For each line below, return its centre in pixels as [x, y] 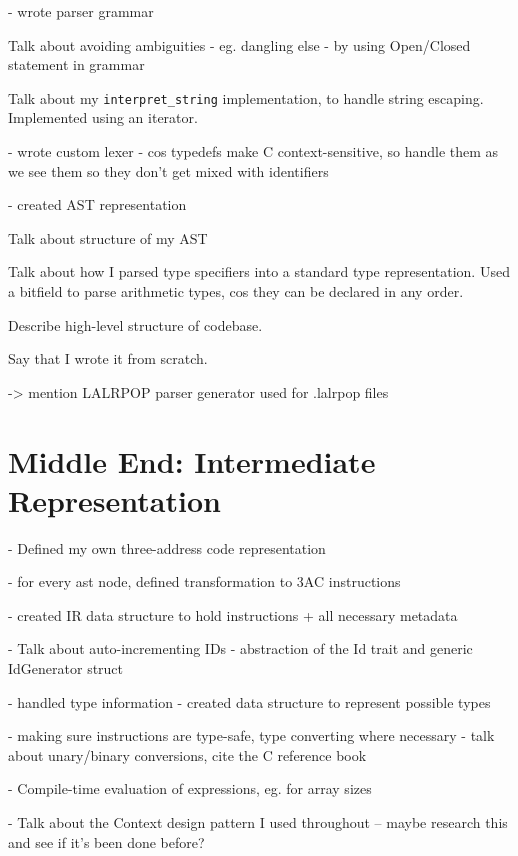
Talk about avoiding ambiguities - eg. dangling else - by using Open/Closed [239, 44]
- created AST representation [97, 204]
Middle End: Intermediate [192, 460]
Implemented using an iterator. [103, 117]
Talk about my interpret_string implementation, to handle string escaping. [246, 97]
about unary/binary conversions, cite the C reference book [187, 754]
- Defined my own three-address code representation [167, 547]
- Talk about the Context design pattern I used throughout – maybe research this [258, 822]
